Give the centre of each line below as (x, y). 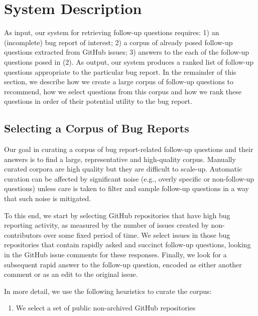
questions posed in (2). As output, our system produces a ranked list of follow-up (129, 61)
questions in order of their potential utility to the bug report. (98, 101)
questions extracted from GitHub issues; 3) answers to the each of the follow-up (126, 52)
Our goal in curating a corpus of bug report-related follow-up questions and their (129, 149)
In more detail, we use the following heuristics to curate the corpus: (108, 291)
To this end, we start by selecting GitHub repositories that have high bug (117, 215)
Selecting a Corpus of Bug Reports (97, 128)
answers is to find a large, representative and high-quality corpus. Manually (120, 159)
